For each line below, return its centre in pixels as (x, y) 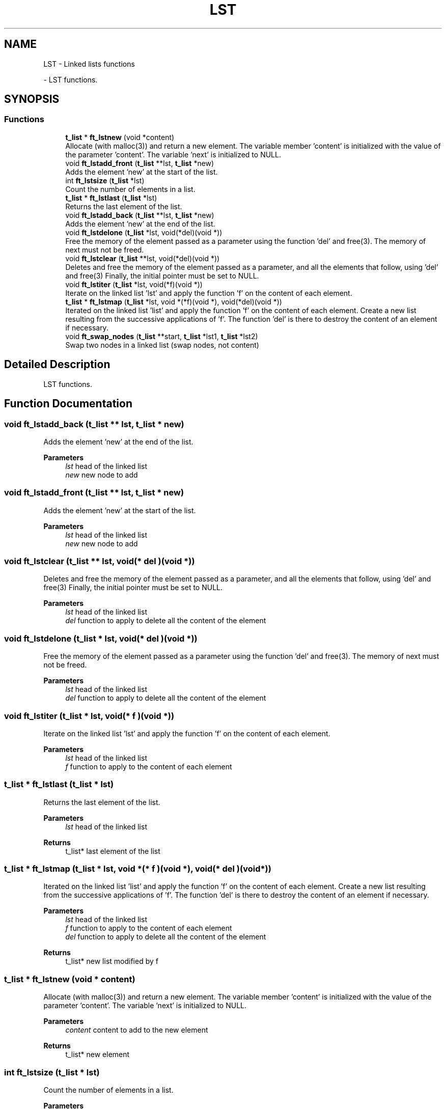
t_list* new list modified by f (112, 961)
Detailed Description (57, 365)
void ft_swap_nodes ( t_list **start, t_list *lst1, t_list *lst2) (162, 336)
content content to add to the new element (137, 1030)
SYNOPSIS (32, 99)
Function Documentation (68, 404)
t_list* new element (97, 1055)
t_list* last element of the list (113, 851)
